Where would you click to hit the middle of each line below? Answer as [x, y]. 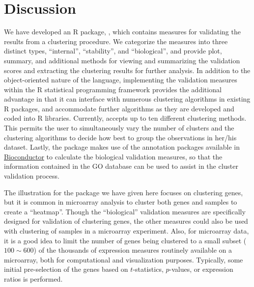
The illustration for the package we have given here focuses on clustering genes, [124, 192]
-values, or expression [201, 269]
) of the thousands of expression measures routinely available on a [133, 250]
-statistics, [148, 269]
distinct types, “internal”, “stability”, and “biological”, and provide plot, [113, 51]
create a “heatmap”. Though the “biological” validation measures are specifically [125, 211]
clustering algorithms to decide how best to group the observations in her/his [120, 137]
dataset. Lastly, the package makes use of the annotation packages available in [122, 147]
